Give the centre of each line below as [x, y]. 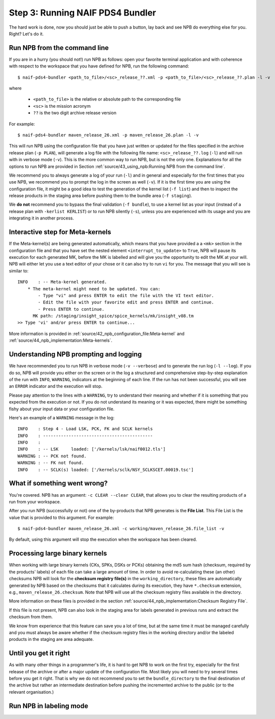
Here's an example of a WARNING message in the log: [62, 418]
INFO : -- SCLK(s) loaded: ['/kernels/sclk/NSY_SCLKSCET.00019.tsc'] [106, 469]
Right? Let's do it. [26, 33]
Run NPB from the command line [59, 48]
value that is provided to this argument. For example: [61, 518]
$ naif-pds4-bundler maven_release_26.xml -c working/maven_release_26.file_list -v [121, 529]
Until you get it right [39, 653]
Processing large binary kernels [58, 553]
